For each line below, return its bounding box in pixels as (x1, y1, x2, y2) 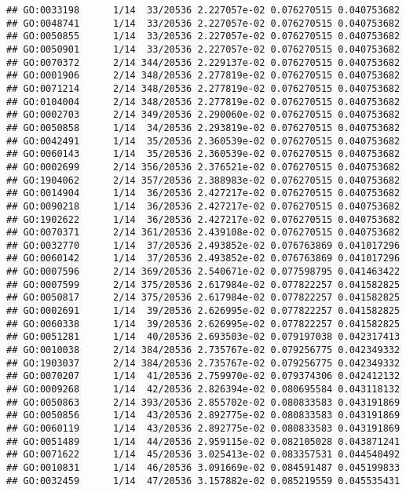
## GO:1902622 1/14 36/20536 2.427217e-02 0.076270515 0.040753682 (6, 213, 401, 225)
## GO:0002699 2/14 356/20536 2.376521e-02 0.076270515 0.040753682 (6, 161, 401, 173)
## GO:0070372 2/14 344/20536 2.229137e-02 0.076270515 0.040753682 (6, 56, 401, 68)
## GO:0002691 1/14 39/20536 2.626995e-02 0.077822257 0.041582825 (6, 305, 401, 317)
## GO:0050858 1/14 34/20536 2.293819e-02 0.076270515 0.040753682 (6, 122, 401, 133)
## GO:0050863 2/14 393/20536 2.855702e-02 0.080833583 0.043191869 (6, 396, 401, 408)
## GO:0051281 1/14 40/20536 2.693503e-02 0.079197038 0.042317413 (6, 331, 401, 343)
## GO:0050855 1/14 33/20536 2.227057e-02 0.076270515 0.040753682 (6, 31, 401, 42)
